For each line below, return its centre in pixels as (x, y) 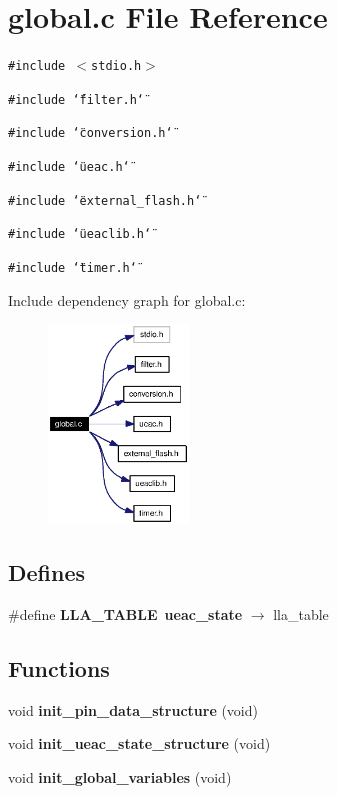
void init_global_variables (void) (120, 776)
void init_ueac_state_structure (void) (139, 743)
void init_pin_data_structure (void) (133, 709)
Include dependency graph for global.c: (127, 299)
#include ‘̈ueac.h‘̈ (69, 167)
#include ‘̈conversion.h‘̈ (90, 133)
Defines (47, 571)
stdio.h (116, 66)
